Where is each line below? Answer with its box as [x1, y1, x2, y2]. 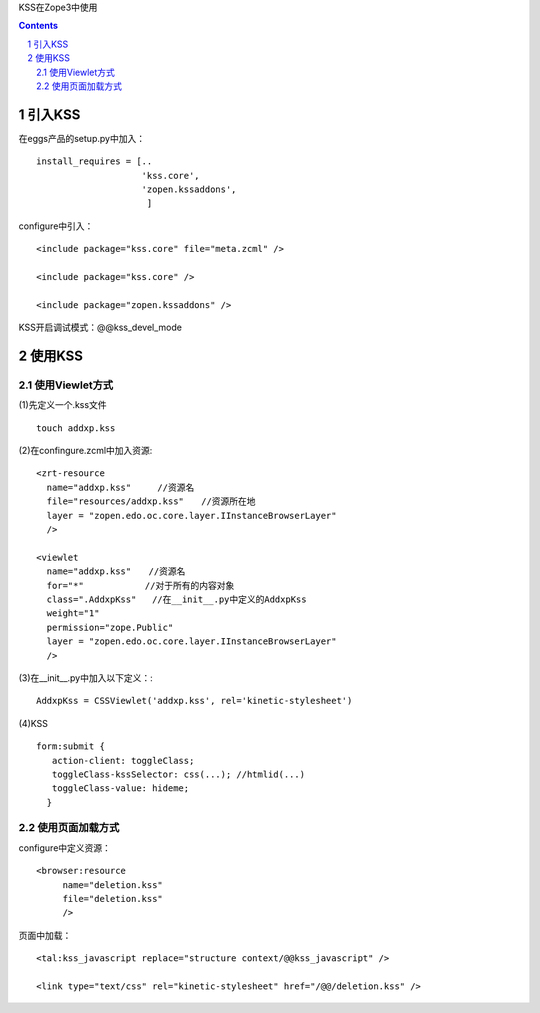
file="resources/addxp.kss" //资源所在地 [46, 496, 256, 507]
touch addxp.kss [36, 422, 116, 434]
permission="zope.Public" [46, 621, 174, 633]
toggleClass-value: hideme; [51, 783, 190, 794]
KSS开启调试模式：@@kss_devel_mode [18, 321, 182, 334]
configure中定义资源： [18, 841, 112, 854]
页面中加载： [18, 929, 72, 941]
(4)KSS [18, 717, 49, 729]
